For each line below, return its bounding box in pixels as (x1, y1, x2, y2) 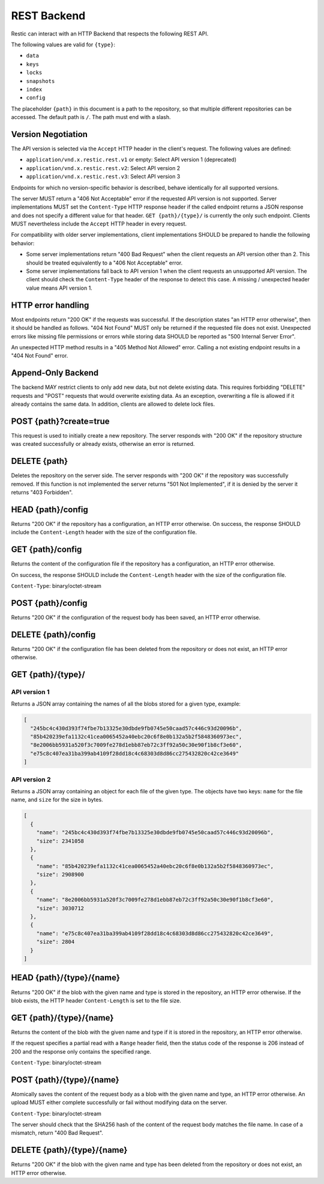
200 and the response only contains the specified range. (11, 1048, 152, 1055)
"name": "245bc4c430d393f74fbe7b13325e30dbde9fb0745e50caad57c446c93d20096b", (36, 829, 274, 836)
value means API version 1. (26, 284, 92, 291)
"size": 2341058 (36, 837, 84, 844)
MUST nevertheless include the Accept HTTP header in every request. (11, 220, 187, 228)
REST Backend (11, 9, 86, 22)
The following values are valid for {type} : (11, 41, 115, 48)
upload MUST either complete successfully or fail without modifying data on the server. (11, 1099, 227, 1106)
